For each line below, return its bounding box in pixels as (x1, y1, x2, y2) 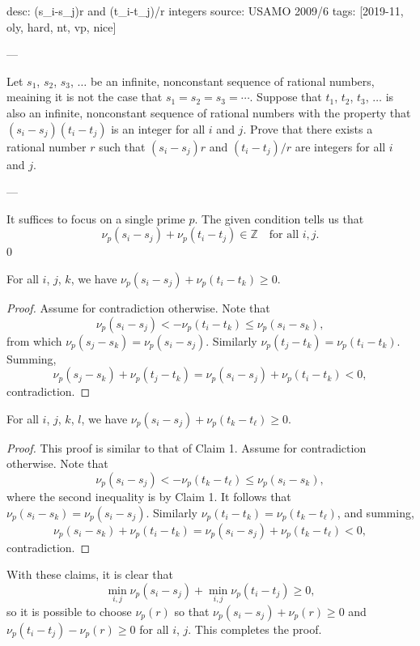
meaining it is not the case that (6, 88, 163, 105)
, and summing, (337, 504, 414, 521)
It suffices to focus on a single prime (6, 210, 185, 227)
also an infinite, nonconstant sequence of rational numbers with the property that (6, 104, 411, 121)
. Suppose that (249, 88, 322, 105)
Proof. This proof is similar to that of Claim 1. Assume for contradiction (6, 439, 367, 456)
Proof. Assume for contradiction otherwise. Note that (6, 299, 270, 316)
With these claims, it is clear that (6, 566, 173, 583)
